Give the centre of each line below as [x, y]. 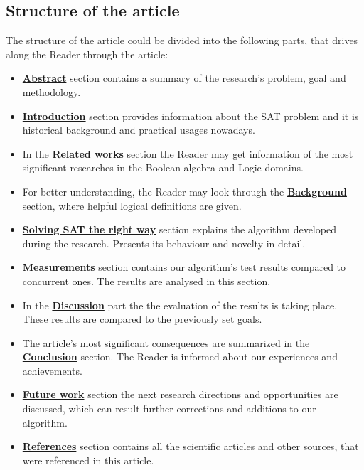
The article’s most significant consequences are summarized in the [166, 342]
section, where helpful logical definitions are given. [132, 205]
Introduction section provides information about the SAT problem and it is [191, 116]
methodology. [52, 91]
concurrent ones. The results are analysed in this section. [146, 281]
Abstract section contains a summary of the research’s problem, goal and [184, 78]
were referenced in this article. [88, 460]
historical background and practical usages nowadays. [139, 130]
